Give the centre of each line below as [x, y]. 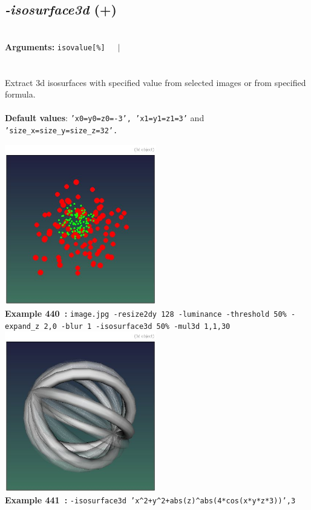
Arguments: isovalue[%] [55, 46]
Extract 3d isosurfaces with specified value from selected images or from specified [155, 82]
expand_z [22, 326]
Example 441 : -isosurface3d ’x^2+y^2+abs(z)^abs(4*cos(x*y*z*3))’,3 [150, 500]
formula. [20, 94]
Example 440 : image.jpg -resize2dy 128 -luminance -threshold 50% [146, 313]
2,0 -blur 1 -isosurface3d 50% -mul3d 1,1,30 [137, 326]
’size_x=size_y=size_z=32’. [61, 131]
